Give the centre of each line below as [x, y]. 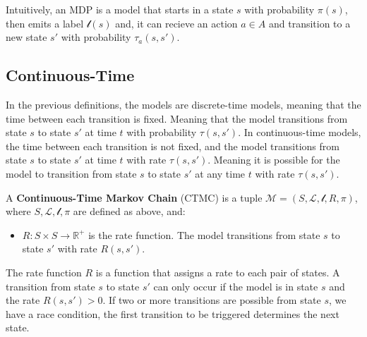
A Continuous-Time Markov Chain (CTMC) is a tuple [134, 197]
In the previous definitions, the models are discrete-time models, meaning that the [183, 104]
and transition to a [309, 23]
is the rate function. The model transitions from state [204, 234]
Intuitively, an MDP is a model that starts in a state [120, 9]
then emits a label [45, 23]
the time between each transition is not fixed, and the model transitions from [173, 146]
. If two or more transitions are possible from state [212, 300]
